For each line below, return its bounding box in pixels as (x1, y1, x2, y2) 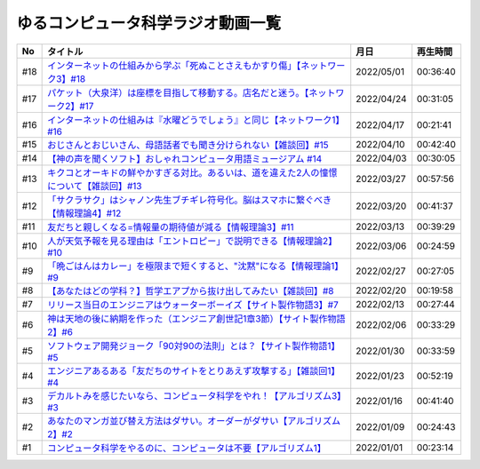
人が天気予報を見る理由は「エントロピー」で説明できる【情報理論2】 (47, 234, 338, 247)
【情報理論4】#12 (47, 207, 122, 219)
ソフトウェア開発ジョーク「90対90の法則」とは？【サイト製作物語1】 (47, 339, 340, 352)
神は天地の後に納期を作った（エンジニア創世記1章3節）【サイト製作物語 (47, 312, 346, 324)
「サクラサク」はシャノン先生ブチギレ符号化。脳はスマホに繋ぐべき (47, 194, 332, 206)
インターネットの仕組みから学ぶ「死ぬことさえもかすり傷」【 (47, 59, 301, 71)
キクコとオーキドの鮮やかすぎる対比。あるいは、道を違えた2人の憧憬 (47, 166, 338, 179)
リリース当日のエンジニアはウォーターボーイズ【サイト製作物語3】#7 (47, 298, 339, 311)
